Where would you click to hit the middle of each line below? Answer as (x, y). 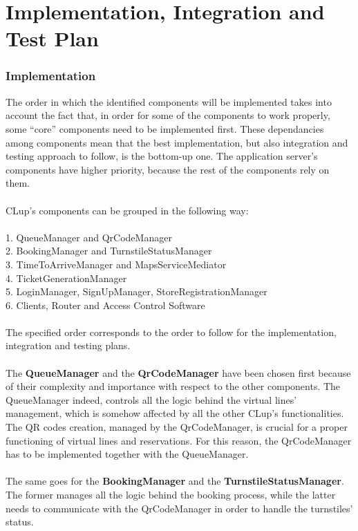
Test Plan (52, 38)
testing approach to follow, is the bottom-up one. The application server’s (162, 156)
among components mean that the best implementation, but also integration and (177, 142)
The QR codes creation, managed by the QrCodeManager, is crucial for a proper (177, 427)
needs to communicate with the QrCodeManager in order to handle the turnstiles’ (179, 508)
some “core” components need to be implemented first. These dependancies (165, 128)
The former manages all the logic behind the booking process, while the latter (171, 494)
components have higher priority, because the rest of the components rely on (168, 169)
